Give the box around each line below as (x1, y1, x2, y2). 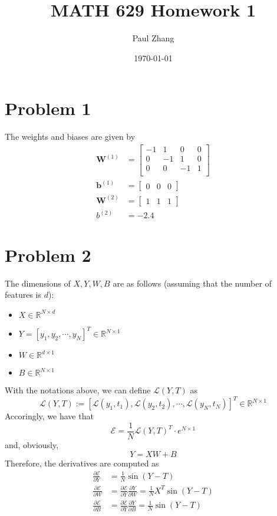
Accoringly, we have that (5, 410, 94, 422)
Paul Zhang (132, 32, 174, 44)
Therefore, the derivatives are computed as (5, 456, 159, 469)
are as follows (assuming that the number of (113, 277, 272, 289)
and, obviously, (5, 438, 59, 451)
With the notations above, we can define (5, 384, 151, 396)
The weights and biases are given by (5, 130, 136, 143)
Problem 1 (5, 96, 91, 120)
